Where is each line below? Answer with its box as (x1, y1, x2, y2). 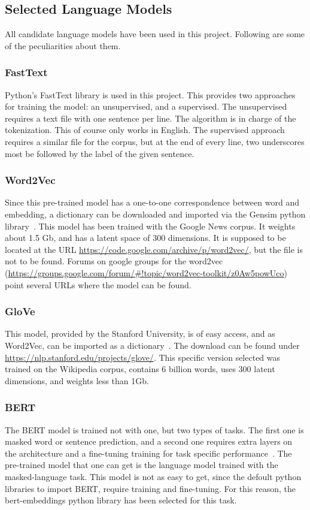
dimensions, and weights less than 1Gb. (5, 374, 149, 387)
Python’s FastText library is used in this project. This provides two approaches (5, 88, 296, 101)
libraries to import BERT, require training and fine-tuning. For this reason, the (5, 482, 296, 494)
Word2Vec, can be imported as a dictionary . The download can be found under (5, 339, 300, 351)
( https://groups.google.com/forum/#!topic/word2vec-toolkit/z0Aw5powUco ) (5, 266, 288, 279)
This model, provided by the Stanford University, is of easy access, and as (5, 327, 275, 340)
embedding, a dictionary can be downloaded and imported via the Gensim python (5, 207, 306, 220)
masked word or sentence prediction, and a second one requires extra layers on (5, 435, 293, 448)
